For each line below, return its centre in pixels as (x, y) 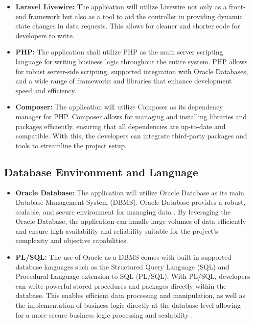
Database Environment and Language (101, 172)
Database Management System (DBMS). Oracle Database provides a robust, (130, 202)
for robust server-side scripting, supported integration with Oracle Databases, (132, 71)
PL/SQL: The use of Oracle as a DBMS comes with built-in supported (123, 257)
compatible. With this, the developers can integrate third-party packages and (131, 136)
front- (237, 6)
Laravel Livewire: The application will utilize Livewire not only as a (121, 6)
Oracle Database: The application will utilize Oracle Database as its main (130, 192)
